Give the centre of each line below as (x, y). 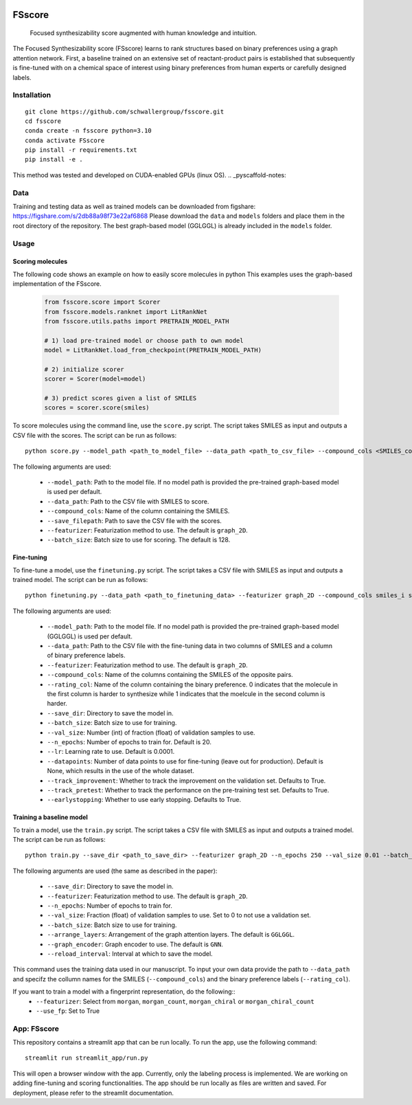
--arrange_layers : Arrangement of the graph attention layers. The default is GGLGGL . (171, 935)
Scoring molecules (40, 262)
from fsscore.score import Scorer (102, 302)
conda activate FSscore (65, 140)
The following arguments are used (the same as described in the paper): (115, 871)
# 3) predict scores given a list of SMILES (121, 398)
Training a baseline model (50, 817)
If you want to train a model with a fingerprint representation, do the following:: (124, 992)
